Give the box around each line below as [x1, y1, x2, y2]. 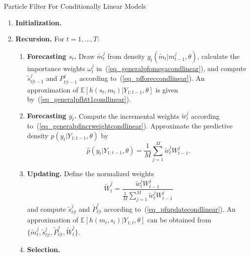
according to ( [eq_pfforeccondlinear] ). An [79, 73, 205, 83]
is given [155, 84, 178, 94]
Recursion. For [15, 34, 64, 44]
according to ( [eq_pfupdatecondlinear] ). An [104, 203, 236, 214]
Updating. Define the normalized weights [27, 168, 154, 178]
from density [107, 51, 146, 61]
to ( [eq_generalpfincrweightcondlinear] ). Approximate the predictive [27, 121, 233, 131]
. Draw [74, 51, 95, 61]
